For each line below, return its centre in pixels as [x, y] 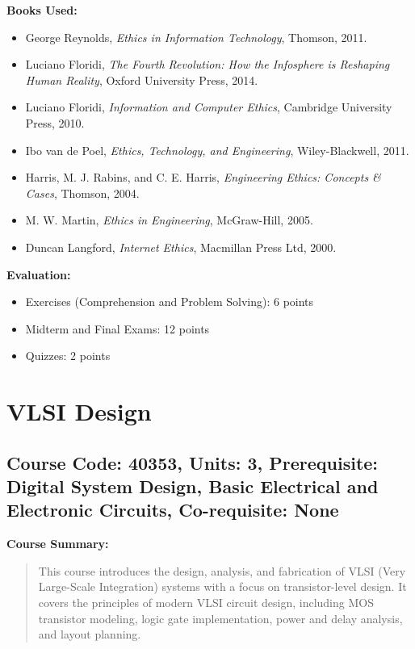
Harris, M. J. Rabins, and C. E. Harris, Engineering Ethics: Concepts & [203, 177]
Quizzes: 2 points [68, 356]
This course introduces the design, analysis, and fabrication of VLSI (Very [222, 570]
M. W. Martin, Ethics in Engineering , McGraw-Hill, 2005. [169, 220]
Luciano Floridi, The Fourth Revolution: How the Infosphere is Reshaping [207, 64]
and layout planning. [90, 634]
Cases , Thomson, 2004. [82, 193]
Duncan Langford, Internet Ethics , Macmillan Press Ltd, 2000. [181, 247]
